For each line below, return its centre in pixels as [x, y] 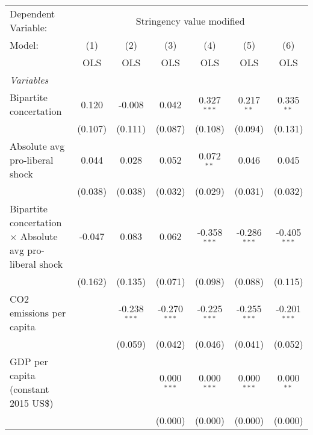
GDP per [29, 361]
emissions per [38, 313]
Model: [24, 45]
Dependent [33, 14]
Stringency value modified [190, 20]
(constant [29, 389]
